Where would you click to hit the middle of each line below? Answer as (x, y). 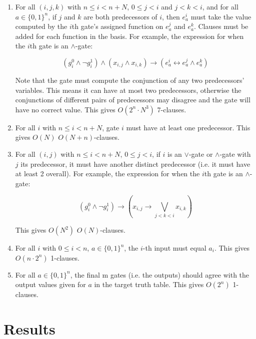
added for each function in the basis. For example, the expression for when (129, 36)
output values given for (50, 284)
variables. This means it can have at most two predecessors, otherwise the (128, 90)
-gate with (235, 154)
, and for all (220, 6)
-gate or (201, 154)
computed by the (41, 26)
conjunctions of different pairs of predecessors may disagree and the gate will (133, 100)
